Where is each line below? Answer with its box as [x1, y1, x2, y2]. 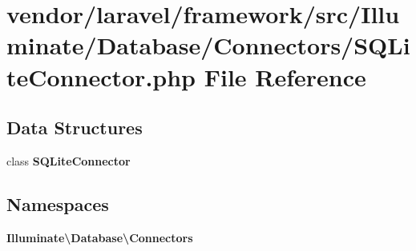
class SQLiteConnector [6, 152, 131, 169]
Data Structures [6, 115, 143, 140]
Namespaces [6, 191, 109, 216]
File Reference [204, 60, 366, 93]
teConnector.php [6, 60, 196, 93]
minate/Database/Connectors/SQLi [6, 29, 410, 62]
